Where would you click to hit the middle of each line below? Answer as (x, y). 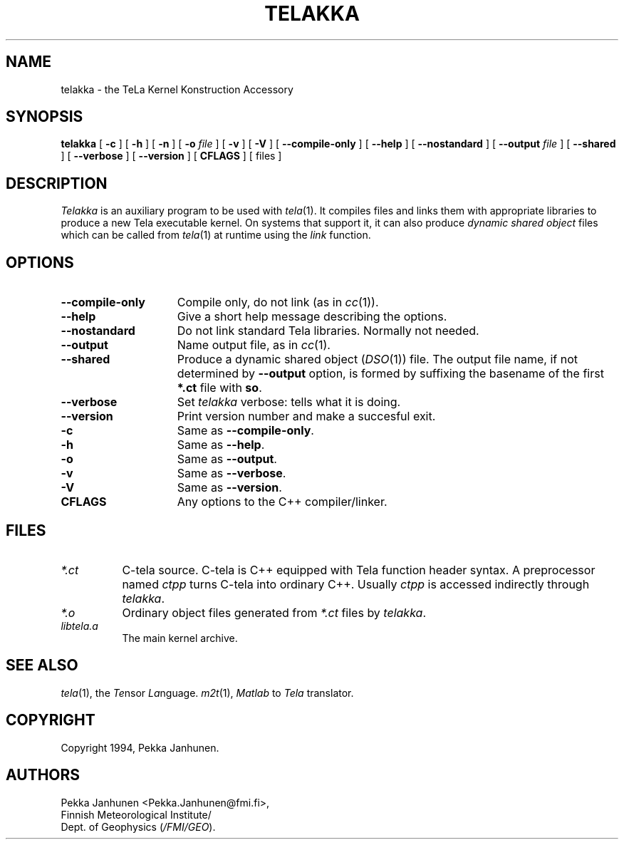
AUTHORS (43, 775)
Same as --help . (221, 445)
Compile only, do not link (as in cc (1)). (278, 302)
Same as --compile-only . (245, 431)
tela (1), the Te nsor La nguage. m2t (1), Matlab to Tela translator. (207, 693)
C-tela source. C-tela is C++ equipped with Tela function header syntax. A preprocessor (359, 570)
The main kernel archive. (180, 638)
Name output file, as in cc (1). (254, 345)
